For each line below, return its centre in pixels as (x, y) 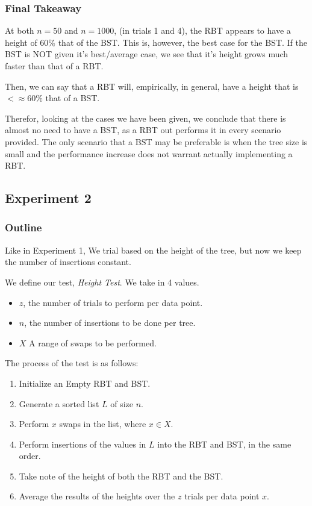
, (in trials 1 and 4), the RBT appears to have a (202, 30)
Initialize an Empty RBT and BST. (85, 383)
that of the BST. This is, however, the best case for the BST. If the (183, 42)
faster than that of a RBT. (54, 66)
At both (20, 30)
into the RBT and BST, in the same (224, 444)
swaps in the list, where (103, 424)
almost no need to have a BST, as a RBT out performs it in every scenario (143, 130)
